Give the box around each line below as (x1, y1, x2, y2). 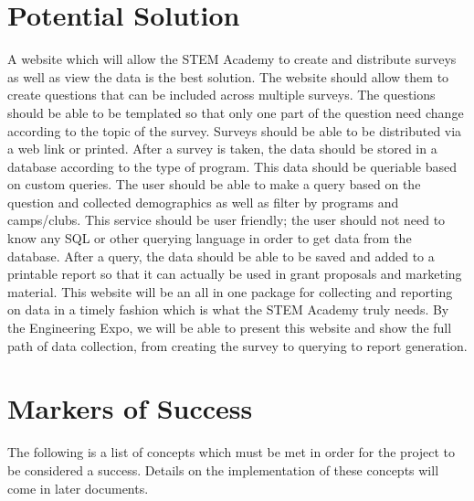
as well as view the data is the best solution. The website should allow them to (7, 67, 449, 86)
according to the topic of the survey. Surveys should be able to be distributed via (7, 121, 462, 140)
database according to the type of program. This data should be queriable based (7, 156, 458, 176)
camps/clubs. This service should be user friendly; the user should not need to (7, 210, 446, 229)
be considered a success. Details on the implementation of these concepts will (7, 460, 439, 479)
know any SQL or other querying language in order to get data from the (7, 229, 412, 248)
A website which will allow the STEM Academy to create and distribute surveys (7, 49, 457, 69)
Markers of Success (7, 389, 253, 427)
